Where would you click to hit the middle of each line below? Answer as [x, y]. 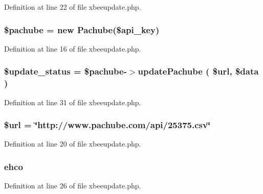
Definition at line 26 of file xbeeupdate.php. [73, 186]
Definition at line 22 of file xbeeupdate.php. [73, 7]
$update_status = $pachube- [65, 71]
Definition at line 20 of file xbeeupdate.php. [73, 144]
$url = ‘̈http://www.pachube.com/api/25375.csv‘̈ [107, 125]
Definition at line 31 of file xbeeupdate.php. [73, 102]
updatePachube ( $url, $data [198, 71]
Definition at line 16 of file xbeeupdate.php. [73, 48]
